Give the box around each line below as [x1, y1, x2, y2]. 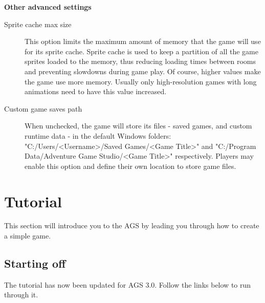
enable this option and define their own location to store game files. [25, 160, 236, 171]
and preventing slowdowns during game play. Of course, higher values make [25, 66, 261, 76]
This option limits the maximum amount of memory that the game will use [25, 36, 261, 47]
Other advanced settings [4, 2, 92, 12]
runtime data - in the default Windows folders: [25, 130, 171, 141]
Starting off [4, 255, 66, 271]
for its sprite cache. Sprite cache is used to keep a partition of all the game [25, 46, 258, 56]
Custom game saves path [4, 103, 82, 114]
